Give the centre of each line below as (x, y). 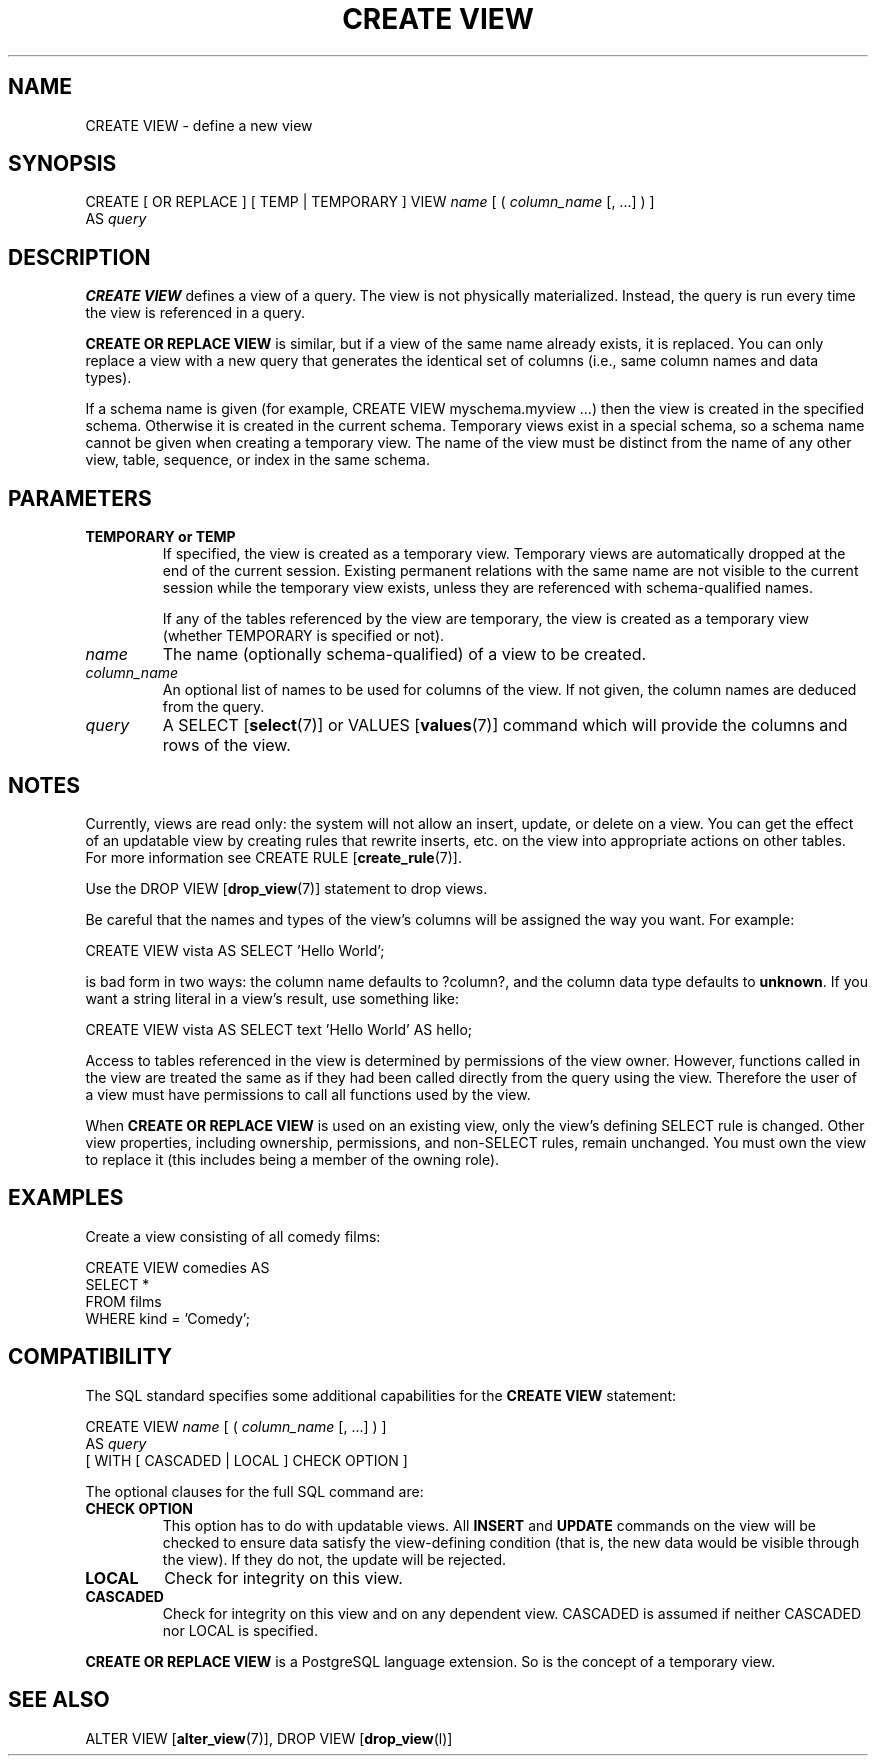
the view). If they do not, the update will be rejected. (334, 1559)
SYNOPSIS (62, 164)
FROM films (123, 1301)
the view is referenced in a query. (195, 313)
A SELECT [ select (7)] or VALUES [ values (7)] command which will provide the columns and (505, 725)
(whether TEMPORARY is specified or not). (303, 636)
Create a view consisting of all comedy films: (233, 1236)
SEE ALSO (59, 1700)
